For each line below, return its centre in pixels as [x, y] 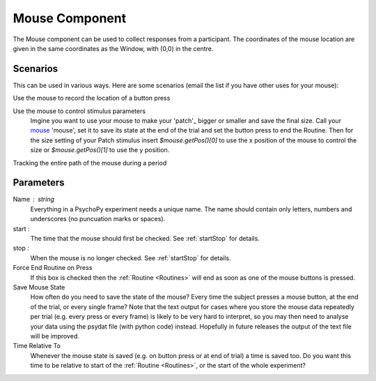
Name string [34, 200]
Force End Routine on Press [53, 268]
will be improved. [55, 336]
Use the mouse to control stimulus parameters [79, 111]
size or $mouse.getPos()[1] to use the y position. [100, 150]
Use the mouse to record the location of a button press [92, 98]
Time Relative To [37, 346]
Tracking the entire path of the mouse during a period [90, 163]
